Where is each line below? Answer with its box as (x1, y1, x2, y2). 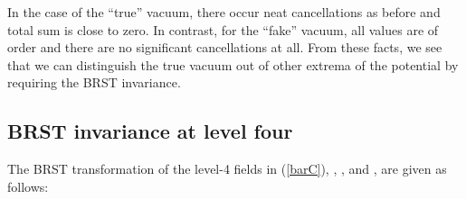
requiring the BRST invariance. (7, 73, 181, 92)
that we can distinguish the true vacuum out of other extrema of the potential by (7, 55, 459, 74)
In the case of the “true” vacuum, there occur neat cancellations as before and (7, 3, 441, 21)
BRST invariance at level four (7, 117, 293, 145)
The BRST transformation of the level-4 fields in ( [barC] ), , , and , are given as (7, 159, 447, 178)
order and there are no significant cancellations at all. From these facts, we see (7, 38, 442, 57)
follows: (7, 176, 49, 195)
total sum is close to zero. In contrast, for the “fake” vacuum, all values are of (7, 20, 439, 39)
